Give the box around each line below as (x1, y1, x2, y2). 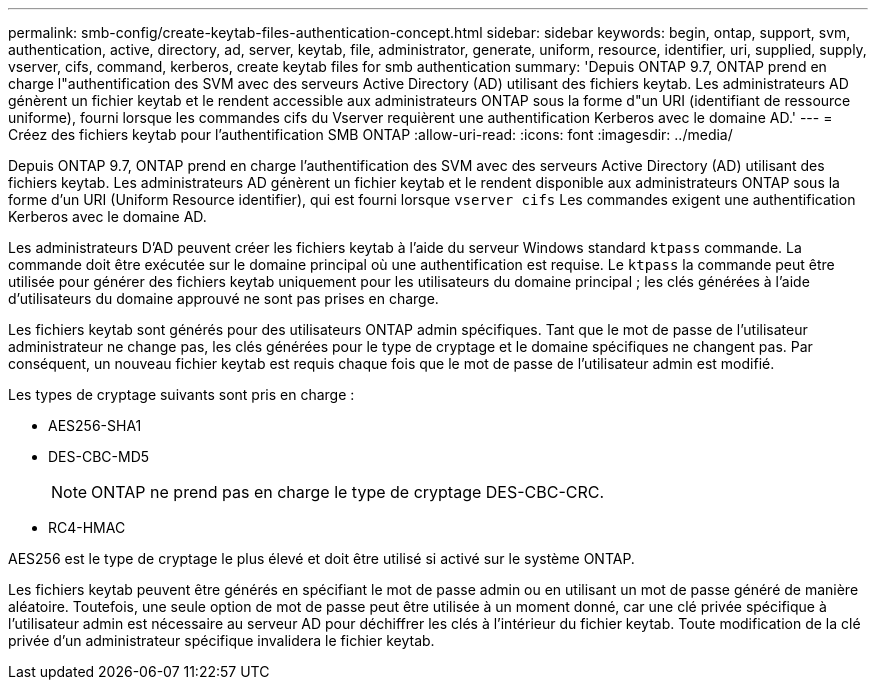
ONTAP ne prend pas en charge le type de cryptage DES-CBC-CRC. (91, 482, 605, 502)
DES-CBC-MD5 (48, 448, 150, 465)
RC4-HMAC (48, 519, 126, 536)
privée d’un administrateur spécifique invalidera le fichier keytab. (8, 632, 435, 649)
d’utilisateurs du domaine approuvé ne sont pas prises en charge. (8, 290, 439, 307)
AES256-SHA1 (48, 417, 142, 434)
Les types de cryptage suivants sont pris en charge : (8, 386, 355, 403)
